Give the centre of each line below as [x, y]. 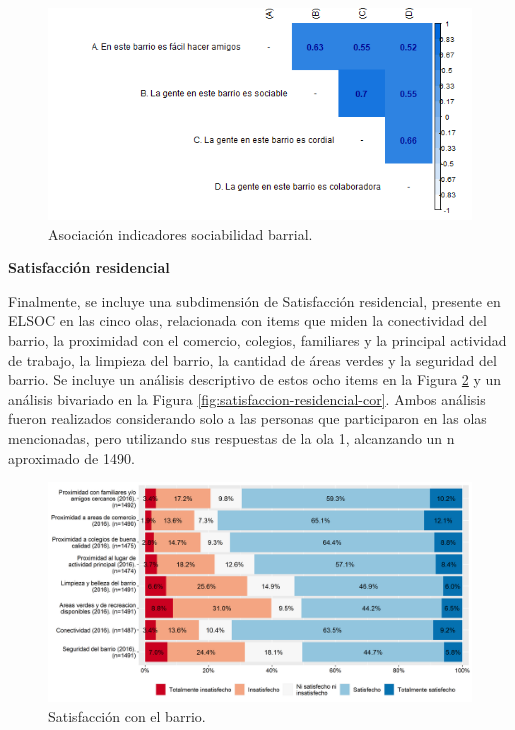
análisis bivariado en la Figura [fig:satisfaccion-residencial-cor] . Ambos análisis [247, 398]
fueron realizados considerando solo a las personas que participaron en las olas [247, 418]
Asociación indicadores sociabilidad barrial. [180, 233]
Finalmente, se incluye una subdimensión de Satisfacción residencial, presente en [254, 300]
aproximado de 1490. [71, 457]
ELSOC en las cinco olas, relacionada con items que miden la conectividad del [247, 320]
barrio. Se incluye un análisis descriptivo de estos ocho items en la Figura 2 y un [255, 379]
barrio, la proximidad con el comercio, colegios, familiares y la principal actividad [257, 339]
